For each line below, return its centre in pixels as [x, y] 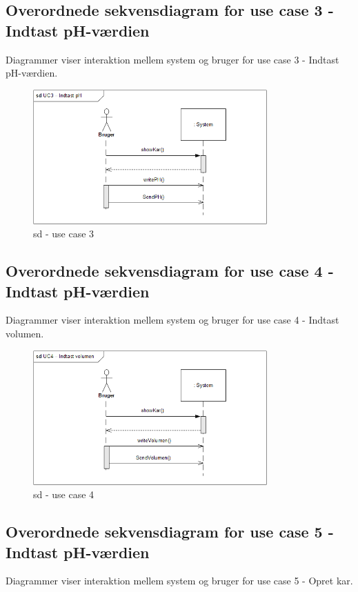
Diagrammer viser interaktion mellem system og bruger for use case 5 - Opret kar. [179, 581]
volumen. [25, 334]
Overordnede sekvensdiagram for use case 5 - [170, 532]
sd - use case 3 [64, 234]
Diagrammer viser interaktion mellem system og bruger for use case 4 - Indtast [172, 320]
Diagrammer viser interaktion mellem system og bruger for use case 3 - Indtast [172, 59]
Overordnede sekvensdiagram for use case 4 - [170, 271]
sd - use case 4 [64, 494]
